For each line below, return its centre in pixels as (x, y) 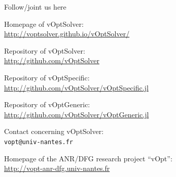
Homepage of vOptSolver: (44, 24)
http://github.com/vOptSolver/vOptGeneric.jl (77, 114)
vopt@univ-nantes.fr (39, 142)
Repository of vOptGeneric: (47, 104)
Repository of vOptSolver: (45, 50)
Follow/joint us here (35, 7)
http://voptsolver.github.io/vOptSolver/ (67, 34)
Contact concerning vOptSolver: (54, 131)
